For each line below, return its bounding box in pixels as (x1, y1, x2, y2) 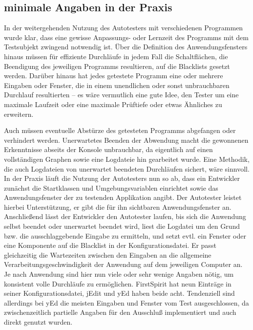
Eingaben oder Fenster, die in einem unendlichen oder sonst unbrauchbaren (4, 80, 230, 90)
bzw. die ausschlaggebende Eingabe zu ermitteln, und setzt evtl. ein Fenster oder (4, 230, 246, 241)
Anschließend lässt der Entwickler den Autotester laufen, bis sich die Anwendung (4, 211, 246, 221)
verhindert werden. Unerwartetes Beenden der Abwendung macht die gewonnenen (4, 134, 249, 145)
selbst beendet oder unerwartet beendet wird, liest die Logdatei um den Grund (4, 221, 240, 231)
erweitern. (4, 109, 34, 119)
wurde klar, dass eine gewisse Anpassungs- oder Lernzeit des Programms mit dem (4, 32, 249, 42)
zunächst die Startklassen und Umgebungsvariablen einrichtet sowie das (4, 182, 218, 193)
